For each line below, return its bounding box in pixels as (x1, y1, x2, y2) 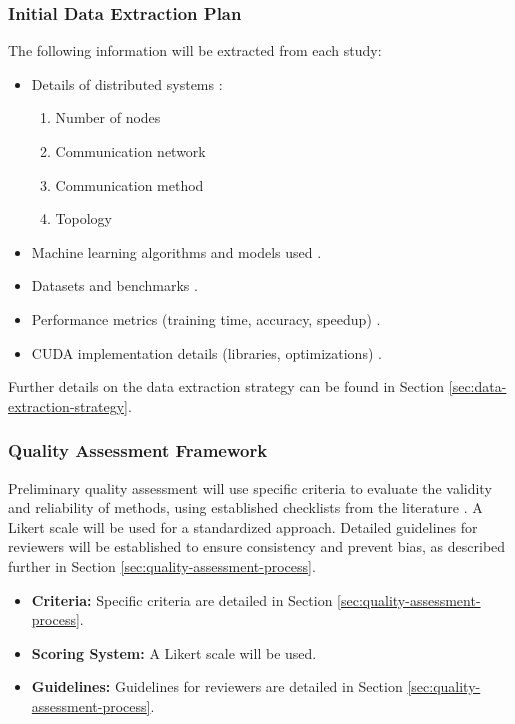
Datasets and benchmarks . (31, 275, 198, 296)
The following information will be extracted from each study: (8, 40, 382, 61)
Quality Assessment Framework (8, 438, 268, 463)
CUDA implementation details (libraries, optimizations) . (31, 342, 382, 363)
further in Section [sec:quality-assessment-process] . (8, 555, 316, 576)
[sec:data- (448, 376, 507, 397)
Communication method (55, 174, 204, 195)
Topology (55, 208, 112, 229)
